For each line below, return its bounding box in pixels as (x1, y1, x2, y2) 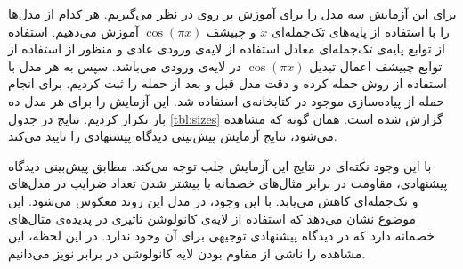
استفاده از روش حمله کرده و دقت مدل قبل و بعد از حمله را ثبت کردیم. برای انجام (8, 74, 447, 93)
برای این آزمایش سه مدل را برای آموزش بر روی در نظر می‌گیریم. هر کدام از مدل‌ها (8, 4, 457, 22)
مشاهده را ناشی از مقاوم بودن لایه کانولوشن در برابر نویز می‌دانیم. (8, 243, 366, 262)
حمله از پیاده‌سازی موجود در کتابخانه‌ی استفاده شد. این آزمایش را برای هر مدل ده (8, 91, 445, 110)
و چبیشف (207, 21, 256, 40)
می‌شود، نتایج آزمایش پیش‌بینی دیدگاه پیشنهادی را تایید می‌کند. (8, 126, 337, 145)
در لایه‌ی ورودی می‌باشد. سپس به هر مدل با (8, 56, 241, 75)
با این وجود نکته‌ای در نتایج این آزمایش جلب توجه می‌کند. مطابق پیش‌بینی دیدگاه (8, 156, 432, 175)
